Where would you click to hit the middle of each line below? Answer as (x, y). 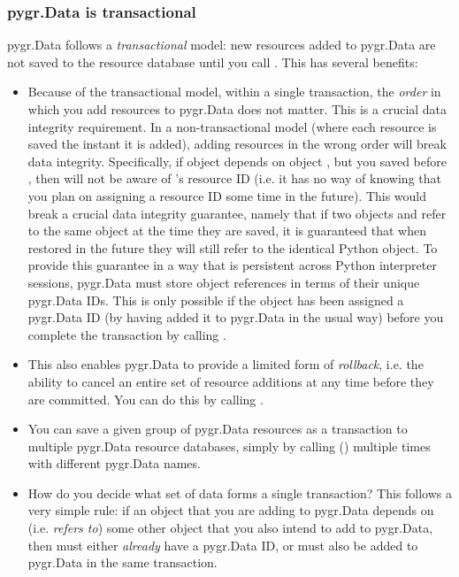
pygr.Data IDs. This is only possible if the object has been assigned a (216, 300)
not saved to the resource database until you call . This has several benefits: (213, 62)
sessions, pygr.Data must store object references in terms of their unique (224, 282)
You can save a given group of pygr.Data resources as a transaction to (218, 429)
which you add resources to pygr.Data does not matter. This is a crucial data (237, 109)
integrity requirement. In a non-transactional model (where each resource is (232, 126)
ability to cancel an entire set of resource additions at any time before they (231, 381)
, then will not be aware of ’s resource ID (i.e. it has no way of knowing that (234, 178)
